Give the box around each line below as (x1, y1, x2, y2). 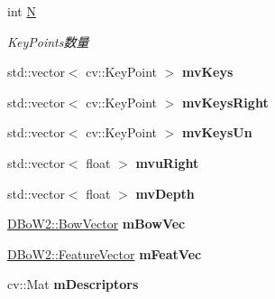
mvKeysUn (181, 123, 252, 142)
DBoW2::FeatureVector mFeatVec (7, 244, 202, 263)
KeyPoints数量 (7, 32, 89, 51)
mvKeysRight (181, 92, 269, 111)
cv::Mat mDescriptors (7, 275, 139, 294)
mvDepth (135, 183, 195, 202)
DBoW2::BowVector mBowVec (7, 214, 186, 233)
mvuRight (135, 153, 199, 172)
